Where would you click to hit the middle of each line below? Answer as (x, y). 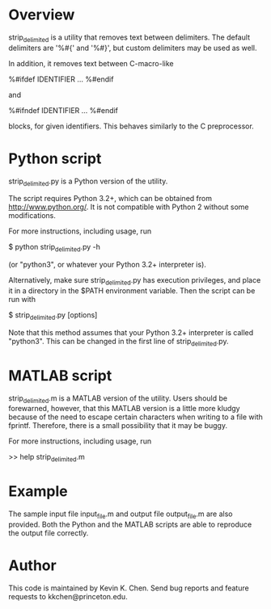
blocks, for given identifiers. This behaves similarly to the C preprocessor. (131, 126)
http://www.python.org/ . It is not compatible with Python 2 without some (129, 207)
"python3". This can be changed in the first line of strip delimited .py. (119, 342)
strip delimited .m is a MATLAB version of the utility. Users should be (118, 399)
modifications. (32, 216)
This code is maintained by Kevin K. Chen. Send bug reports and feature (129, 588)
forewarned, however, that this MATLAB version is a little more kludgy (124, 409)
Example (38, 491)
